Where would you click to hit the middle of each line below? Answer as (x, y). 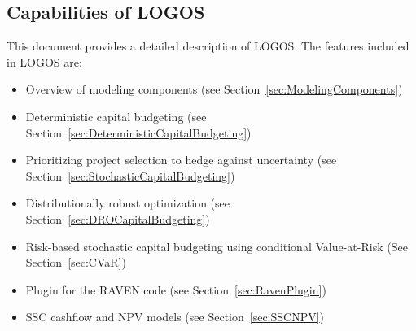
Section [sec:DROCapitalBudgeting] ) (118, 218)
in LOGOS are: (44, 61)
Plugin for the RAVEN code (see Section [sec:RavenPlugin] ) (176, 289)
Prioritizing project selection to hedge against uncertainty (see (181, 160)
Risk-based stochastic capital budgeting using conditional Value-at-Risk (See (217, 246)
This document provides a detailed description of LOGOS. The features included (208, 46)
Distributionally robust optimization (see (128, 203)
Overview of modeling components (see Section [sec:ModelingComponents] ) (214, 89)
